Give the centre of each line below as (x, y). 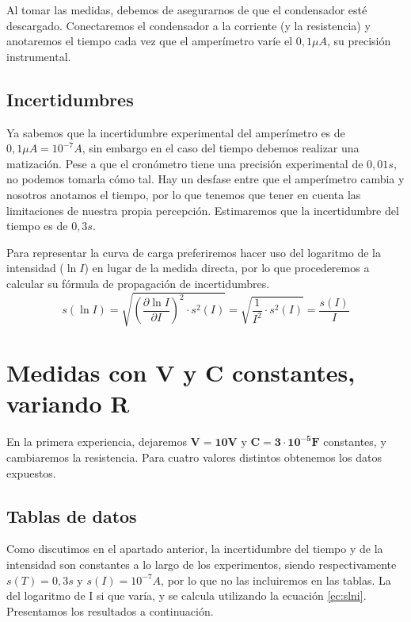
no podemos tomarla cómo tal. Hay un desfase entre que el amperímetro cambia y (205, 179)
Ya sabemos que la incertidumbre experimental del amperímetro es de (176, 132)
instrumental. (39, 56)
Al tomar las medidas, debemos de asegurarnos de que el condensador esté (187, 10)
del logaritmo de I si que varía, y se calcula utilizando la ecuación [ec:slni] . (186, 595)
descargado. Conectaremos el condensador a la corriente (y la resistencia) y (188, 25)
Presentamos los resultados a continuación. (110, 610)
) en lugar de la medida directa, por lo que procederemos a (227, 268)
